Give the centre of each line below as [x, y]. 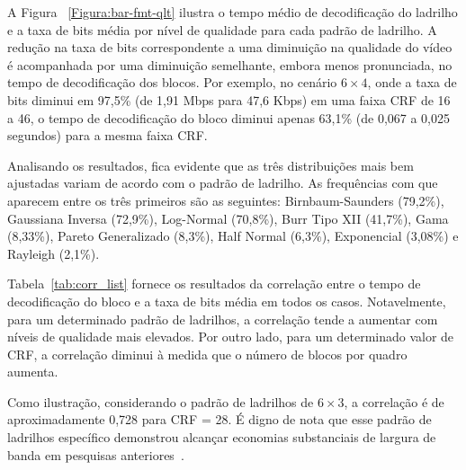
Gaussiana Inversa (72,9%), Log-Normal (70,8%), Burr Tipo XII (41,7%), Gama [228, 218]
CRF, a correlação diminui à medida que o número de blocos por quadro [207, 354]
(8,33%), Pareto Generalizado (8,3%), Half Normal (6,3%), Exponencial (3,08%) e [233, 236]
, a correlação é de [394, 401]
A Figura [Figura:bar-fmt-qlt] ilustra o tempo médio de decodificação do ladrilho [233, 12]
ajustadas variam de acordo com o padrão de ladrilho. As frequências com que [223, 183]
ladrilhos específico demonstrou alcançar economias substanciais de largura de [222, 437]
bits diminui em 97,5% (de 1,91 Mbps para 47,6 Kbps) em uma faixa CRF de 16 [229, 99]
